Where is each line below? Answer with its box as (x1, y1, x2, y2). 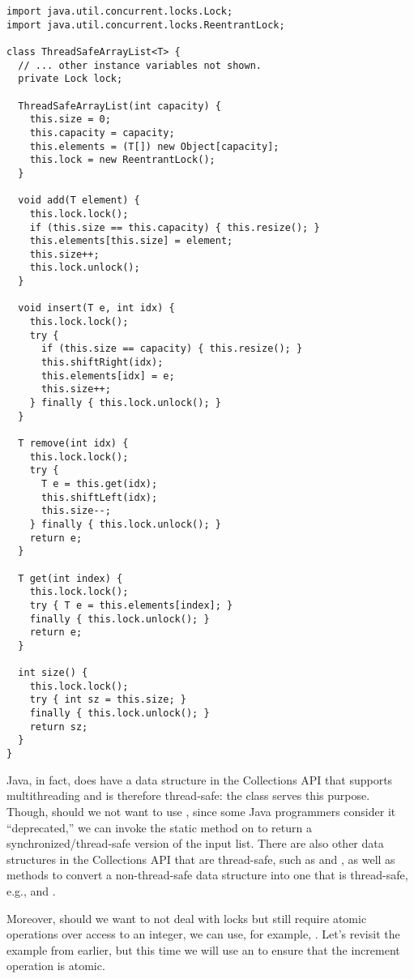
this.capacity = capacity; (29, 126, 175, 139)
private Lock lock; (18, 73, 123, 85)
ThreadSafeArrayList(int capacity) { (18, 100, 221, 112)
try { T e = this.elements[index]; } (29, 599, 233, 611)
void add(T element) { (18, 195, 140, 207)
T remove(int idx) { (18, 438, 129, 449)
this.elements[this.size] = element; (29, 235, 233, 247)
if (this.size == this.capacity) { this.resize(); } (29, 221, 320, 233)
